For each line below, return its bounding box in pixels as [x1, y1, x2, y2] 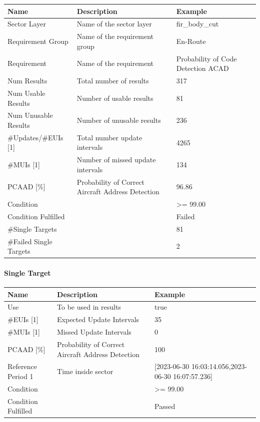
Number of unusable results [76, 115, 161, 125]
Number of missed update [76, 154, 156, 165]
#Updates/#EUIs [7, 132, 63, 142]
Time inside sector [57, 366, 113, 377]
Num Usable [7, 87, 45, 98]
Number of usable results [76, 92, 153, 103]
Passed [154, 401, 175, 411]
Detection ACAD [176, 63, 229, 73]
